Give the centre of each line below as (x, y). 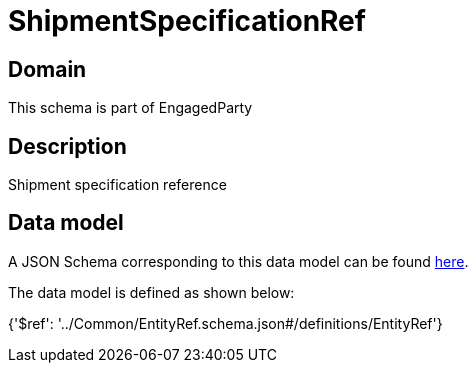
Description (67, 146)
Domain (47, 69)
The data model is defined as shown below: (151, 292)
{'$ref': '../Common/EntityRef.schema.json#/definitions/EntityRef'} (225, 323)
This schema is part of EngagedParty (130, 108)
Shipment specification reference (117, 185)
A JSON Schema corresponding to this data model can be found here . (238, 261)
